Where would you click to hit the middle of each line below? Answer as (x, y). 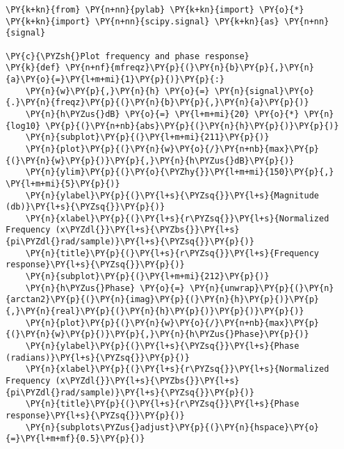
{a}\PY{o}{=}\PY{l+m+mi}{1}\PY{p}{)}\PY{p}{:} (115, 79)
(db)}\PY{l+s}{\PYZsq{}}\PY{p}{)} (85, 207)
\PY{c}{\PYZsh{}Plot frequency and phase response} (128, 56)
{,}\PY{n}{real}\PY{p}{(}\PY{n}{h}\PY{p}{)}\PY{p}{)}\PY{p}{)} (155, 312)
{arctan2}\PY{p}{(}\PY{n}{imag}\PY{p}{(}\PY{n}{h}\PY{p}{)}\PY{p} (163, 300)
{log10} (23, 126)
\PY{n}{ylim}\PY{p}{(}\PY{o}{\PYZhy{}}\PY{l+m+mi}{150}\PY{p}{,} (180, 172)
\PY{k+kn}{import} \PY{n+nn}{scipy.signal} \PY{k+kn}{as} (142, 21)
